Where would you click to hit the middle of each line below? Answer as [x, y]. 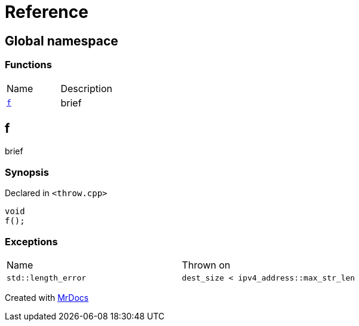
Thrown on [206, 265]
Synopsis [27, 172]
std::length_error [47, 278]
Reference [47, 12]
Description [86, 88]
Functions [28, 65]
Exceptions [31, 241]
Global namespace [62, 41]
